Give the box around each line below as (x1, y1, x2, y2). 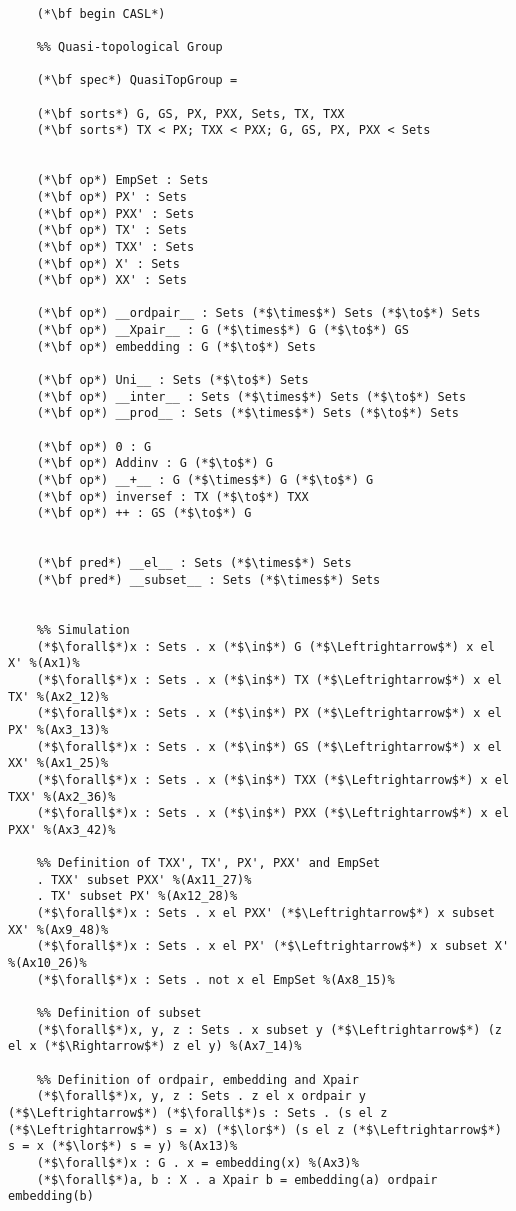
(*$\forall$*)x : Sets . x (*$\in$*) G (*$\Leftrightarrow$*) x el (36, 639, 495, 654)
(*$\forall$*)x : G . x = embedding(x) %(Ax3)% (36, 1155, 359, 1170)
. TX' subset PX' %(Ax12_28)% (36, 889, 238, 904)
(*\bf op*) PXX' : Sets (36, 206, 195, 221)
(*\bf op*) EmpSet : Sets (36, 173, 209, 188)
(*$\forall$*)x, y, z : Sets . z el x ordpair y (36, 1089, 366, 1104)
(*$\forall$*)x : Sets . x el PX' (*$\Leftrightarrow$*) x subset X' (36, 939, 510, 954)
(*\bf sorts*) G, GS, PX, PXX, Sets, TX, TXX (36, 106, 345, 121)
